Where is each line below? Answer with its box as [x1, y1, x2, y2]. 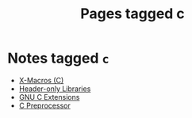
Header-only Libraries [18, 84, 91, 93]
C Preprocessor [18, 101, 71, 110]
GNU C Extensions [18, 92, 80, 101]
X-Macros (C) [18, 75, 64, 85]
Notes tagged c [7, 49, 109, 67]
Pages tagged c [79, 5, 186, 23]
